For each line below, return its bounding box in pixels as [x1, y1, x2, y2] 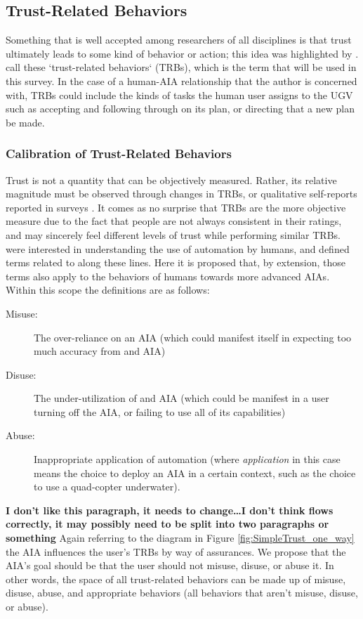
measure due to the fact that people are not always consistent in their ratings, [6, 214, 342, 228]
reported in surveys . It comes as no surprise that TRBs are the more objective [6, 200, 346, 214]
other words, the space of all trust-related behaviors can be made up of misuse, [6, 571, 346, 586]
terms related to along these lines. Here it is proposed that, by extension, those [6, 255, 346, 270]
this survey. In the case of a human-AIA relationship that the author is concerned [6, 73, 357, 88]
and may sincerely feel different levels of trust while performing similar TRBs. [6, 227, 341, 242]
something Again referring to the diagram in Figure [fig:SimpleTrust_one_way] [6, 530, 355, 545]
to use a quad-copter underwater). [34, 479, 180, 494]
